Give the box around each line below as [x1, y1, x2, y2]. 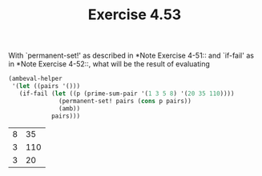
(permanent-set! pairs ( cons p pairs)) [58, 97, 192, 105]
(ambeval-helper [8, 74, 62, 83]
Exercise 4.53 [87, 6, 182, 24]
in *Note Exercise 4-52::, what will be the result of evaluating [8, 59, 211, 69]
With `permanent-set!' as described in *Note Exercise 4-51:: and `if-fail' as [8, 50, 255, 61]
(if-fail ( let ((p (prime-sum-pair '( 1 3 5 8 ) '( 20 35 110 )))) [18, 90, 235, 98]
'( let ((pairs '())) [11, 82, 81, 90]
